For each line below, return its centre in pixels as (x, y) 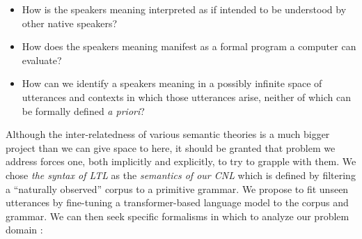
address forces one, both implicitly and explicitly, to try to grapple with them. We (181, 161)
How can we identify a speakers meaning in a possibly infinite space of (172, 83)
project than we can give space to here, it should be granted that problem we (171, 147)
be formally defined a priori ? (83, 110)
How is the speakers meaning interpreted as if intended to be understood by (184, 9)
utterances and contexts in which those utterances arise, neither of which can (187, 97)
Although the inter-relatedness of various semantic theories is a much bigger (168, 134)
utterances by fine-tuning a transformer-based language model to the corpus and (177, 202)
